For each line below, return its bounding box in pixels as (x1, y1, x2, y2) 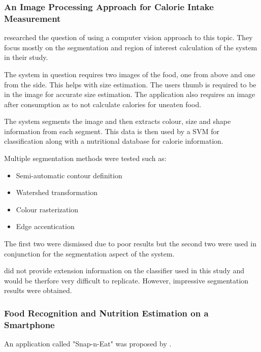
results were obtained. (4, 285, 72, 296)
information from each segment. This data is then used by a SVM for (4, 125, 219, 136)
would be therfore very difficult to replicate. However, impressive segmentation (4, 275, 249, 285)
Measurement (4, 12, 61, 24)
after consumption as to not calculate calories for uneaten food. (4, 99, 202, 109)
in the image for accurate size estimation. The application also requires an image (4, 89, 255, 100)
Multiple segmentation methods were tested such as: (4, 153, 167, 164)
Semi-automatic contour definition (16, 170, 122, 180)
